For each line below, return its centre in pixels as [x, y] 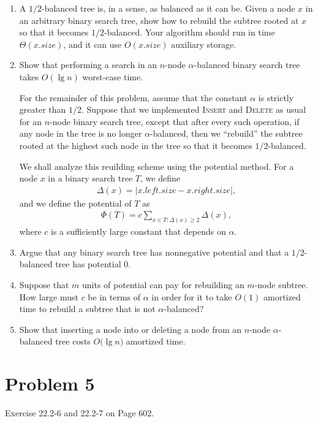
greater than [43, 109]
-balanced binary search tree [247, 65]
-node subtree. [281, 285]
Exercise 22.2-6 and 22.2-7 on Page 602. [80, 413]
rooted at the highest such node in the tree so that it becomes [136, 145]
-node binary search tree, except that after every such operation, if [175, 121]
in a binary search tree [90, 178]
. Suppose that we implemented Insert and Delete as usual [194, 109]
